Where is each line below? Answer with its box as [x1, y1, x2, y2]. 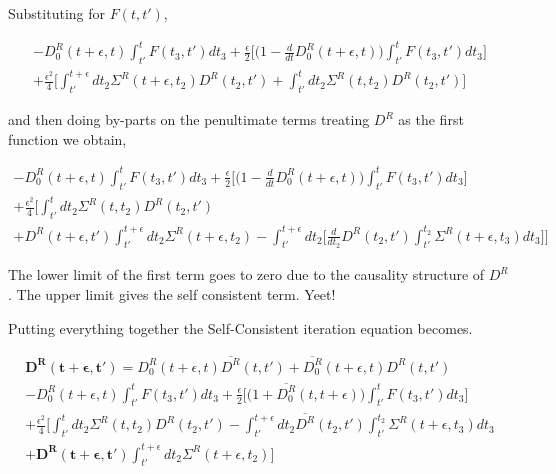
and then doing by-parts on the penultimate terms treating [8, 109, 370, 130]
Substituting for [8, 3, 105, 23]
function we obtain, [8, 128, 127, 149]
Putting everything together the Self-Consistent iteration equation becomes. [8, 317, 473, 338]
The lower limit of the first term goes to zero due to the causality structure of [8, 264, 485, 285]
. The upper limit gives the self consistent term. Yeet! [8, 284, 336, 305]
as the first [398, 109, 464, 130]
